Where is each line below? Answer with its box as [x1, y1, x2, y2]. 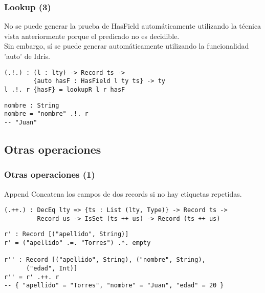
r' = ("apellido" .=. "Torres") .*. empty [4, 239, 151, 247]
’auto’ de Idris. [4, 51, 50, 61]
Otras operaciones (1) [4, 168, 95, 181]
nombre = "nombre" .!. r [4, 110, 89, 118]
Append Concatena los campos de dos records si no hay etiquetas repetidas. [4, 188, 242, 199]
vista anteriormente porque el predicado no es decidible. [4, 30, 180, 41]
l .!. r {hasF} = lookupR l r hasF [4, 86, 125, 93]
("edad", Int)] [26, 265, 78, 273]
